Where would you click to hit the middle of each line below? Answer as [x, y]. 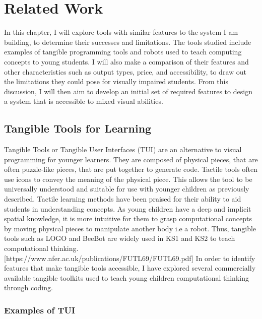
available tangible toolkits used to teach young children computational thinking [126, 277]
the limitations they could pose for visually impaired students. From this [116, 81]
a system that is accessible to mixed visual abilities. [84, 101]
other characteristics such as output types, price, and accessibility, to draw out [125, 71]
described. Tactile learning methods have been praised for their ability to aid [123, 199]
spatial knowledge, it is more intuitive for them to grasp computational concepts [128, 218]
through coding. [28, 288]
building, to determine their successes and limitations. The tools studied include [128, 42]
